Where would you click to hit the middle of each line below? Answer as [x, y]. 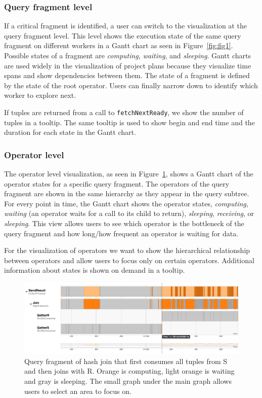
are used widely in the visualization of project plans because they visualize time [128, 65]
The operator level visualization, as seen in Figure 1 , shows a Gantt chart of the [129, 174]
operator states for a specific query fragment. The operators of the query [117, 183]
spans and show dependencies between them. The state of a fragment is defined [127, 75]
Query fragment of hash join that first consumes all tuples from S [126, 361]
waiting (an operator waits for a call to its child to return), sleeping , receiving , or [129, 213]
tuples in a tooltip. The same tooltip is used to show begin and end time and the [129, 122]
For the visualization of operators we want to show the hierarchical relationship [127, 250]
